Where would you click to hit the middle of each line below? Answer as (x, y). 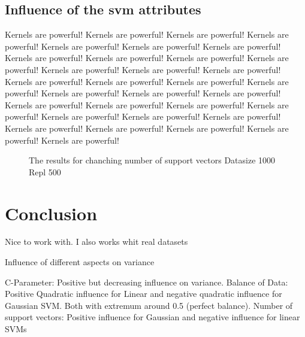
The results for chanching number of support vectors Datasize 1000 (152, 160)
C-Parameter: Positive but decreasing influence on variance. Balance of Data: (147, 282)
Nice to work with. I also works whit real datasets (96, 242)
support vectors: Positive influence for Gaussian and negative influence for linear (152, 317)
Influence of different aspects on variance (80, 262)
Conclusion (51, 213)
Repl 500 (45, 171)
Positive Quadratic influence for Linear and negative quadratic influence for (144, 294)
